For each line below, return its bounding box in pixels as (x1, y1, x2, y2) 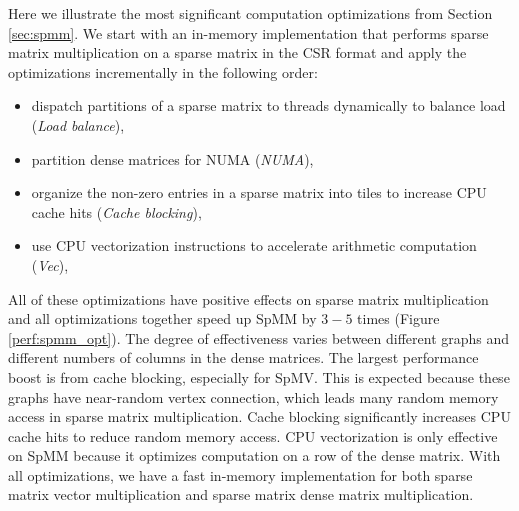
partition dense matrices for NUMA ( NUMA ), (31, 148, 314, 169)
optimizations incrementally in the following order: (8, 61, 318, 82)
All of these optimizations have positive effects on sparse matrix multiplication (8, 288, 489, 309)
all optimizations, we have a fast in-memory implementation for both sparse (8, 464, 473, 485)
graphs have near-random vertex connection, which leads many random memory (8, 386, 499, 407)
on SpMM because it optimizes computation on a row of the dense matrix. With (8, 445, 501, 466)
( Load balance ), (31, 114, 125, 135)
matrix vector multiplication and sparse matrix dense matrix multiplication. (8, 484, 474, 505)
